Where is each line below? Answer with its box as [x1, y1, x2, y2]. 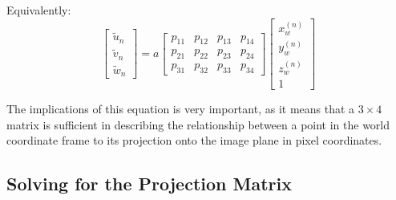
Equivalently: [6, 2, 71, 18]
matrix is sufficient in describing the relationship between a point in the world [6, 116, 390, 133]
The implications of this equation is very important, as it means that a [6, 100, 355, 116]
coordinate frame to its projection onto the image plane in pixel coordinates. [6, 132, 382, 149]
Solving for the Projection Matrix [6, 171, 292, 196]
